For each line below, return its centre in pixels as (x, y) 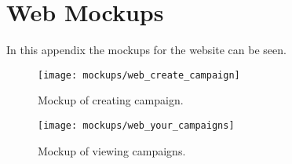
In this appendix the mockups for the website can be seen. (146, 50)
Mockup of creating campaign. (111, 100)
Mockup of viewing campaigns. (112, 150)
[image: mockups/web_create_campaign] (139, 75)
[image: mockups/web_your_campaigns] (136, 125)
